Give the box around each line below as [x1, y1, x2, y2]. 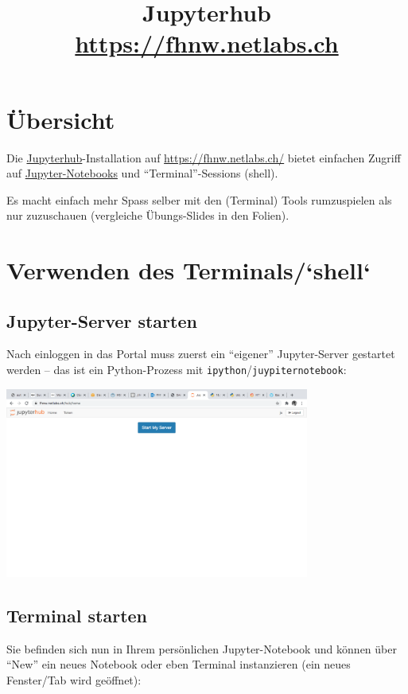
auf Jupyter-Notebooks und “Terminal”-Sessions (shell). [6, 165, 278, 181]
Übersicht [6, 103, 115, 135]
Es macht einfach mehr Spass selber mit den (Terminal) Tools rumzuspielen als [6, 191, 392, 208]
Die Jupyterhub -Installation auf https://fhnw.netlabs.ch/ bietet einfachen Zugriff [6, 149, 401, 166]
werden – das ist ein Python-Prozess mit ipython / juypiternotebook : [6, 361, 347, 378]
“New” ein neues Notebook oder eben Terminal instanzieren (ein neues [6, 656, 351, 673]
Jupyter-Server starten [6, 308, 197, 333]
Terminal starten [6, 602, 148, 627]
